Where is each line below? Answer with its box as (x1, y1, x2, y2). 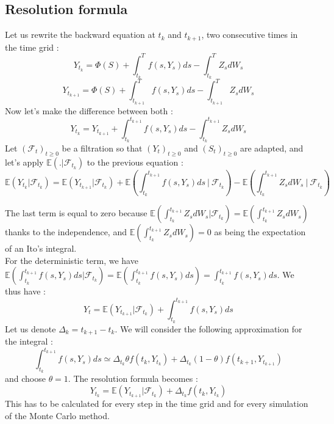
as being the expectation (214, 225, 306, 238)
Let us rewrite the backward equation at (5, 28, 155, 41)
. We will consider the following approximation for (115, 322, 302, 335)
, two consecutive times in (201, 28, 298, 41)
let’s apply (5, 155, 44, 168)
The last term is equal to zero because (5, 207, 147, 219)
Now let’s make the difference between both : (5, 104, 173, 117)
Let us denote (5, 322, 56, 335)
